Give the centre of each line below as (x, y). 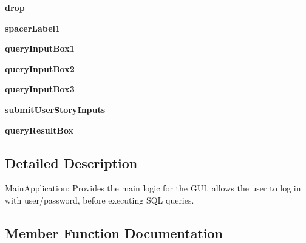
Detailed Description (71, 163)
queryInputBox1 (40, 48)
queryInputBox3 (40, 89)
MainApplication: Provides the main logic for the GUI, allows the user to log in (153, 188)
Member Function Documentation (114, 232)
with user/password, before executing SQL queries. (100, 200)
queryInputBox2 (40, 68)
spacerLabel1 (33, 28)
